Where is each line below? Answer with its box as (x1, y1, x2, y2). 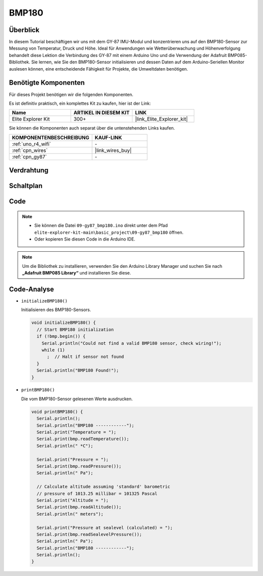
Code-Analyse (9, 285, 55, 293)
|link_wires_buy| (94, 147, 132, 153)
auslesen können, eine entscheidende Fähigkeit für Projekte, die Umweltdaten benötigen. (9, 66, 188, 72)
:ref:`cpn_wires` (12, 147, 48, 153)
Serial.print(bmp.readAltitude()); (37, 504, 122, 510)
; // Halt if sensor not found (47, 354, 124, 360)
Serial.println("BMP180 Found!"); (37, 368, 119, 373)
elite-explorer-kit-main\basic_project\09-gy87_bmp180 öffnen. (34, 229, 184, 235)
